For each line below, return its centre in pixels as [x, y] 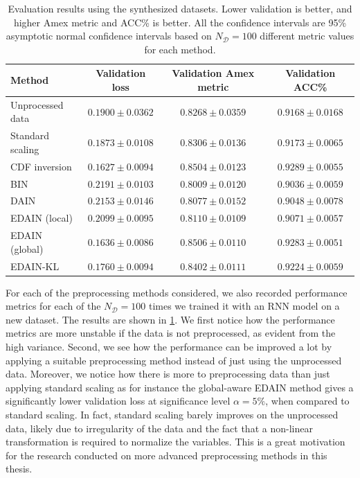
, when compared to [307, 401]
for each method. [180, 49]
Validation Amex [213, 73]
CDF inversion [41, 166]
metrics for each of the [53, 306]
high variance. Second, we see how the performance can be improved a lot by [169, 346]
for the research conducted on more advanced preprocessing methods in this [166, 455]
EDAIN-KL [35, 266]
